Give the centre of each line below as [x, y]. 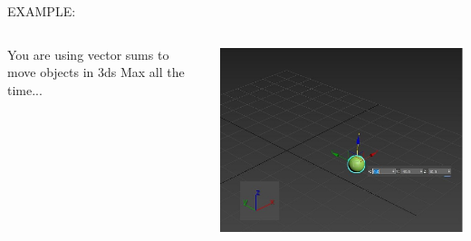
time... [25, 89]
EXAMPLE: [42, 11]
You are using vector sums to [88, 54]
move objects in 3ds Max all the [96, 72]
